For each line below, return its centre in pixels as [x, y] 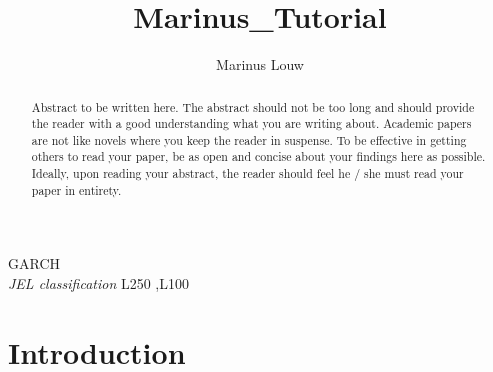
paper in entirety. [76, 189]
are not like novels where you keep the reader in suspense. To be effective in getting [249, 139]
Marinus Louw [260, 64]
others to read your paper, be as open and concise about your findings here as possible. [258, 156]
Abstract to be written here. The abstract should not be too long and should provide [253, 106]
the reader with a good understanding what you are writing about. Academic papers [251, 123]
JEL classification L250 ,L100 [98, 283]
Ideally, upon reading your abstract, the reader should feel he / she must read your [247, 173]
